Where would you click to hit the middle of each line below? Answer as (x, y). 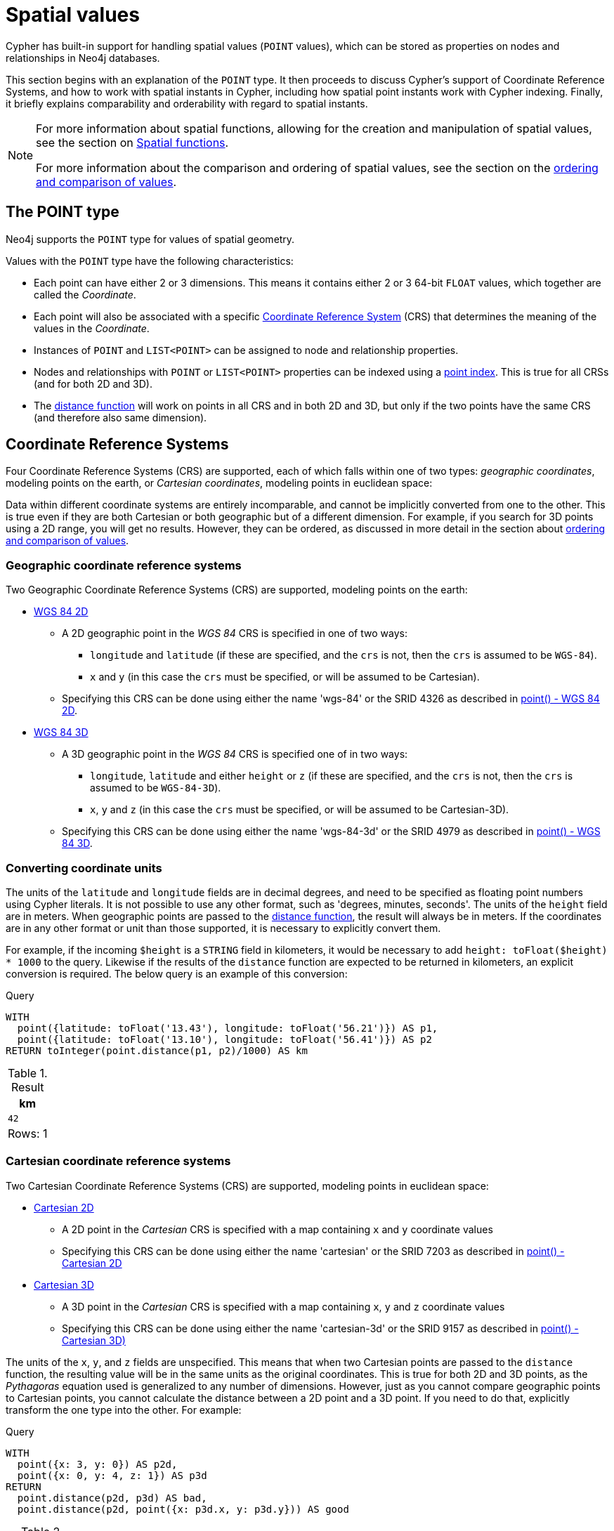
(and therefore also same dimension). (120, 417)
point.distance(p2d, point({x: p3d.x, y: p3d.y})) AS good (183, 1509)
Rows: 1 (28, 1133)
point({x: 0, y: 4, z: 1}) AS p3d (112, 1475)
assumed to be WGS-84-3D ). (156, 788)
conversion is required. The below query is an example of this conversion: (177, 973)
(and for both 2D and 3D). (93, 383)
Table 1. (27, 1073)
